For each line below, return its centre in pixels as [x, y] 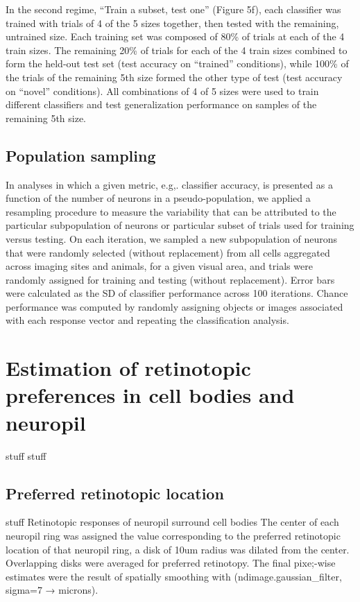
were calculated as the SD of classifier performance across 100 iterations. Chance [177, 293]
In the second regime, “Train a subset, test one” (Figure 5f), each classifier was [173, 9]
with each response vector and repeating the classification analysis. [147, 320]
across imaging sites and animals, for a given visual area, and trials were [159, 266]
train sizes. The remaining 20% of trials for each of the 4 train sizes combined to [177, 50]
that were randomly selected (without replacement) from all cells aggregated [168, 252]
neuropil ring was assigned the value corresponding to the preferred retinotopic [173, 535]
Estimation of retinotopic [128, 368]
